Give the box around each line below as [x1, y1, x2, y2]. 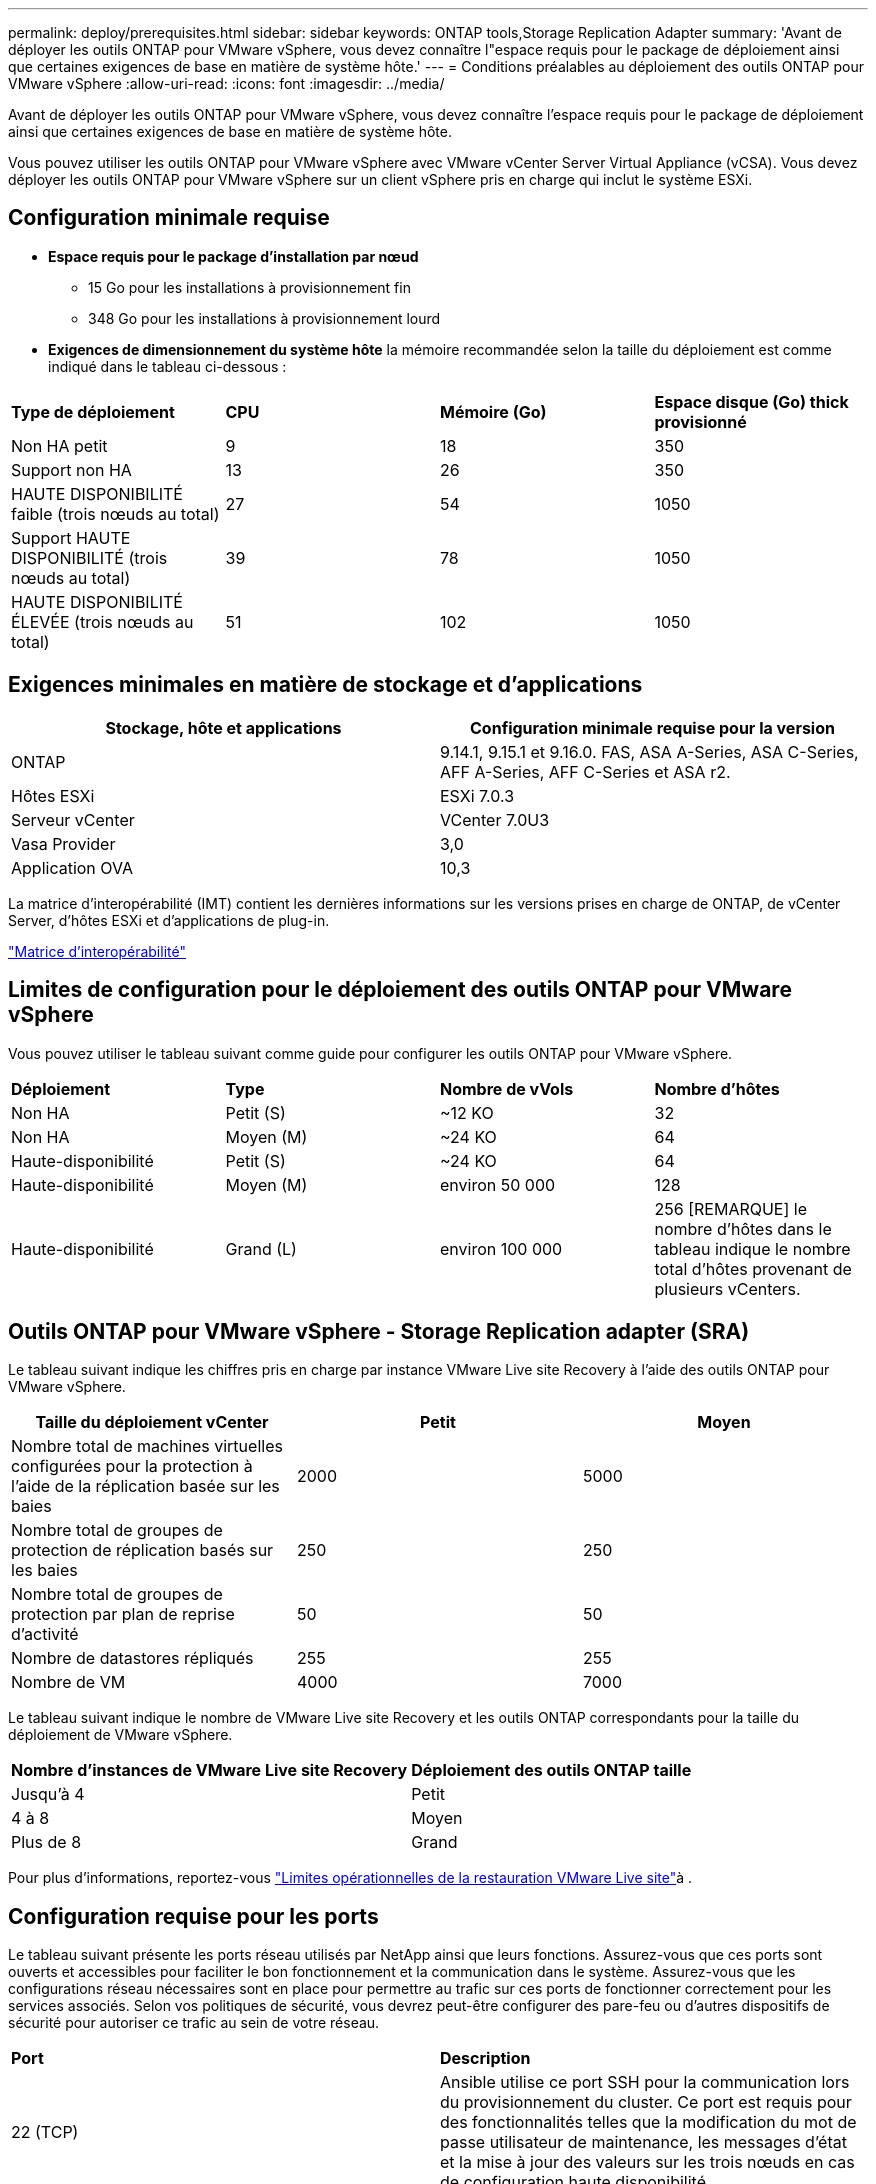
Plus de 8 [11, 1832, 82, 1853]
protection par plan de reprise [11, 1604, 235, 1625]
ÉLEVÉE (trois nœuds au [11, 611, 194, 632]
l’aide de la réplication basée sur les [11, 1476, 280, 1497]
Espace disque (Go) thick [654, 391, 849, 412]
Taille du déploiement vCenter [35, 1412, 269, 1433]
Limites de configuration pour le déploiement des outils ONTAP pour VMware [8, 977, 792, 1003]
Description [440, 2048, 531, 2069]
